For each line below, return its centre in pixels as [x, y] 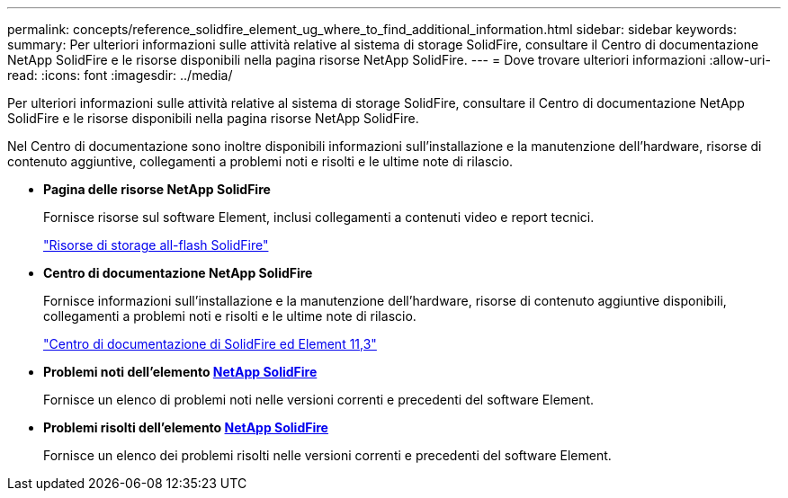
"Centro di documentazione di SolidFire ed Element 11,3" [210, 344]
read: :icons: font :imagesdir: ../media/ [120, 75]
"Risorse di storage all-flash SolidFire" [156, 245]
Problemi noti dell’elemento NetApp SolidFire [180, 372]
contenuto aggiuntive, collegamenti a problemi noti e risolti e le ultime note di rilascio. [260, 161]
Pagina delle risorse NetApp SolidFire [157, 189]
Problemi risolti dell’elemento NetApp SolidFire [186, 427]
